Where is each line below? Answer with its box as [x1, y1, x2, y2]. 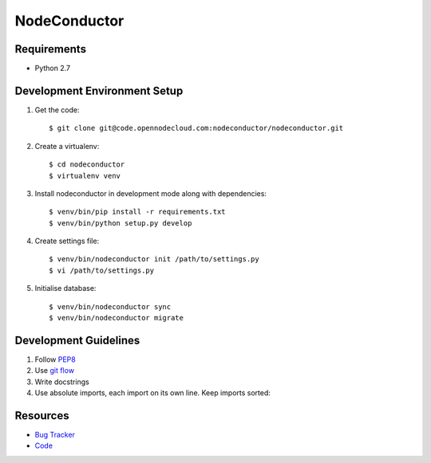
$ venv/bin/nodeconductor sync [49, 302, 172, 311]
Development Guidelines [14, 333, 140, 347]
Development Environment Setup [14, 84, 184, 97]
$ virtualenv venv [49, 171, 121, 180]
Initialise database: [34, 284, 97, 293]
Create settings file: [34, 236, 100, 246]
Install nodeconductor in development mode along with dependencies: [34, 188, 267, 198]
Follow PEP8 [34, 355, 76, 364]
